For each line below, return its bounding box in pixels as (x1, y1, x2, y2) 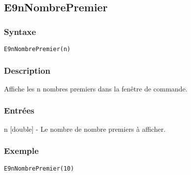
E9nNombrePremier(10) (4, 165, 74, 172)
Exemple (4, 145, 39, 157)
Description (4, 64, 50, 76)
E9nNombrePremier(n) (4, 46, 71, 53)
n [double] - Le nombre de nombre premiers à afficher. (4, 123, 166, 134)
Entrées (4, 104, 35, 117)
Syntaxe (4, 25, 36, 37)
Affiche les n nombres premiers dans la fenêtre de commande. (4, 83, 188, 93)
